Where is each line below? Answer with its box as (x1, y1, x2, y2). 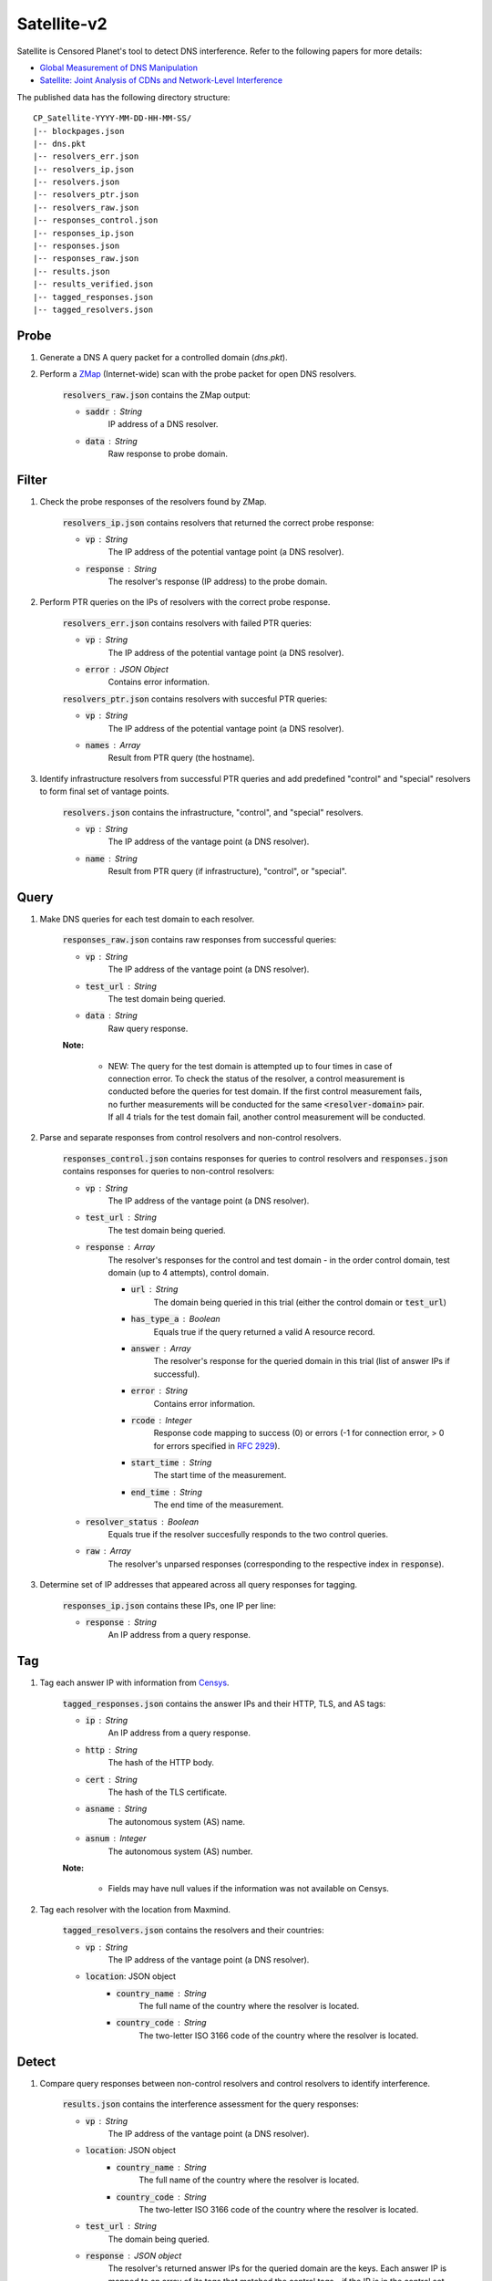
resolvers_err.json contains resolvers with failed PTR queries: (62, 617, 312, 629)
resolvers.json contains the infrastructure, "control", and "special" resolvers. (62, 807, 364, 818)
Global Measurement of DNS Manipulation (39, 62, 199, 73)
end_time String (130, 1486, 202, 1497)
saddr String (85, 406, 143, 417)
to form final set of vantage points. (39, 786, 169, 797)
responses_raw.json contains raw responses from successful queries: (62, 934, 337, 945)
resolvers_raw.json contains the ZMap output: (62, 389, 251, 401)
